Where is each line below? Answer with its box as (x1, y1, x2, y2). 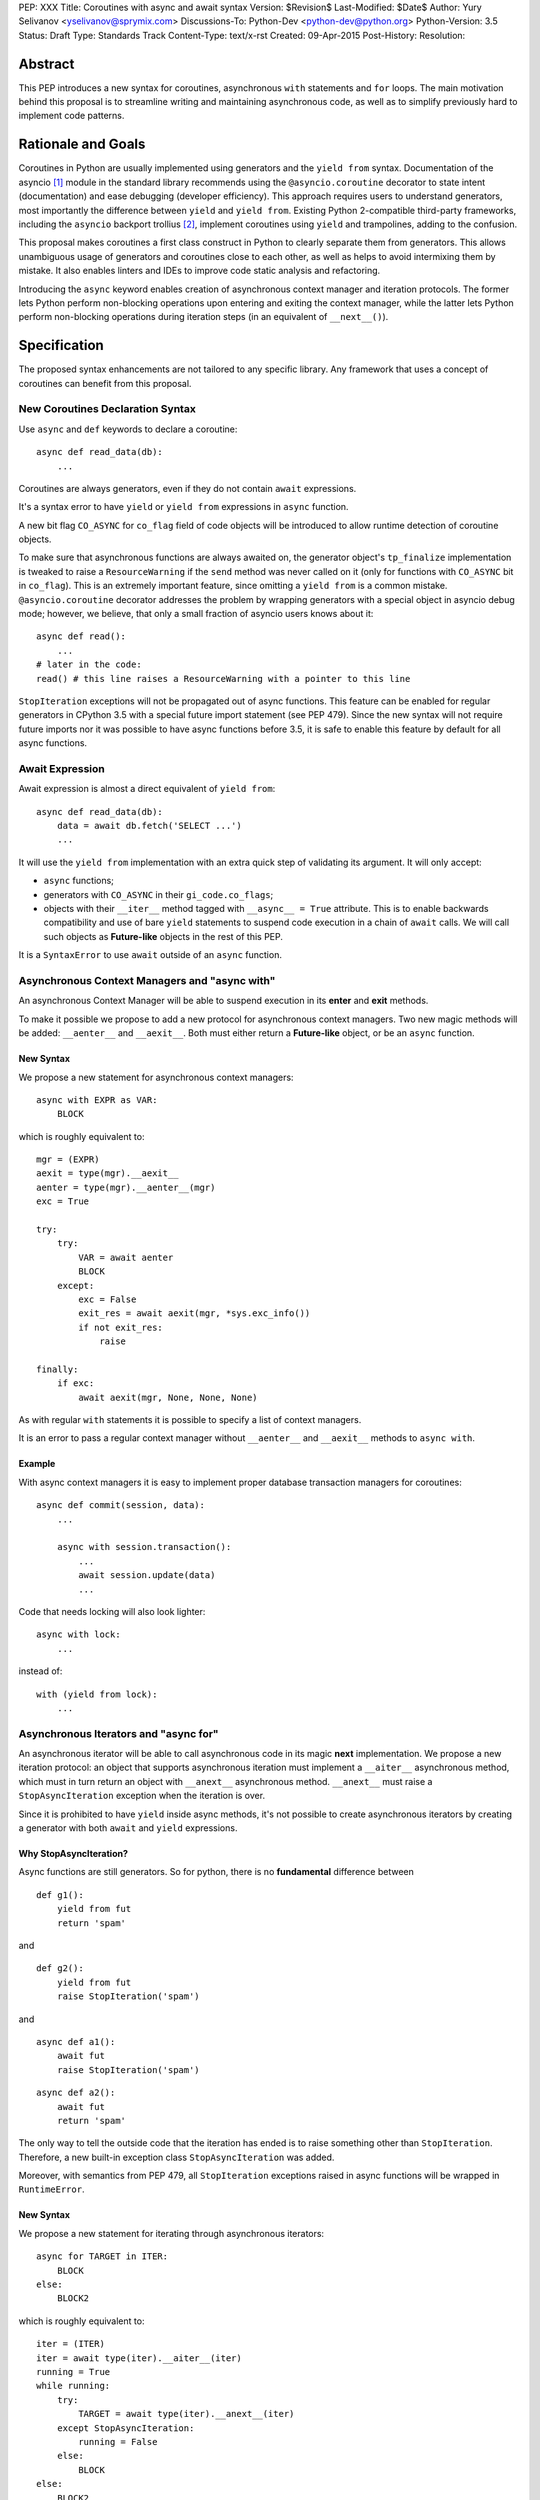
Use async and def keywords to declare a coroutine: (18, 423, 238, 435)
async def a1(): (36, 2036, 116, 2047)
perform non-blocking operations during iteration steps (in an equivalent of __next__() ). (18, 311, 389, 323)
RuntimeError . (18, 2183, 85, 2195)
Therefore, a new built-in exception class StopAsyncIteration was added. (18, 2151, 335, 2163)
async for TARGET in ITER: (36, 2251, 169, 2262)
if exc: (56, 1378, 95, 1389)
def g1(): (36, 1889, 84, 1900)
